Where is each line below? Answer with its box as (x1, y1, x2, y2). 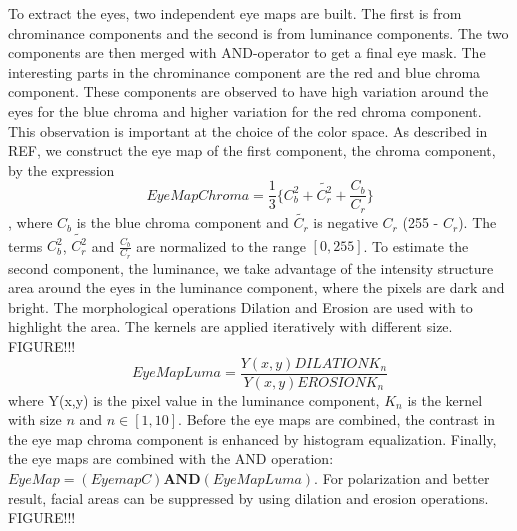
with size (8, 409, 62, 430)
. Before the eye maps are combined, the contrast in (178, 409, 496, 430)
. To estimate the (363, 235, 469, 256)
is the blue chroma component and (76, 212, 289, 233)
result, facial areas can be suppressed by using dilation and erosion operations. (8, 487, 489, 508)
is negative (313, 212, 378, 233)
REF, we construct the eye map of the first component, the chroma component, (8, 140, 496, 161)
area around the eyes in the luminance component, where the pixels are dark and (8, 277, 505, 298)
